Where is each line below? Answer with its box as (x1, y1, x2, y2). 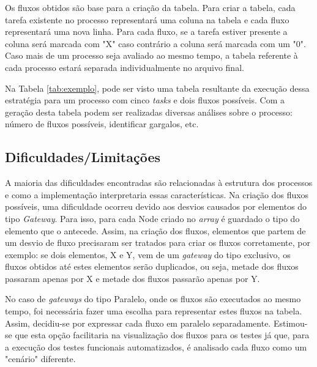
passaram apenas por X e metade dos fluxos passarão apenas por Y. (5, 272, 260, 284)
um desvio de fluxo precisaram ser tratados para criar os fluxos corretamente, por (5, 236, 310, 249)
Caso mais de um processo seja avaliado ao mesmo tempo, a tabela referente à (5, 49, 298, 62)
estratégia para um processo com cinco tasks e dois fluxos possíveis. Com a (5, 94, 285, 106)
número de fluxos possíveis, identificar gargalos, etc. (5, 117, 199, 130)
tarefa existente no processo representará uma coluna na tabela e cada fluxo (5, 13, 289, 26)
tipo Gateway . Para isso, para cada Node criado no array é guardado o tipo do (5, 212, 300, 224)
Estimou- (273, 316, 308, 329)
